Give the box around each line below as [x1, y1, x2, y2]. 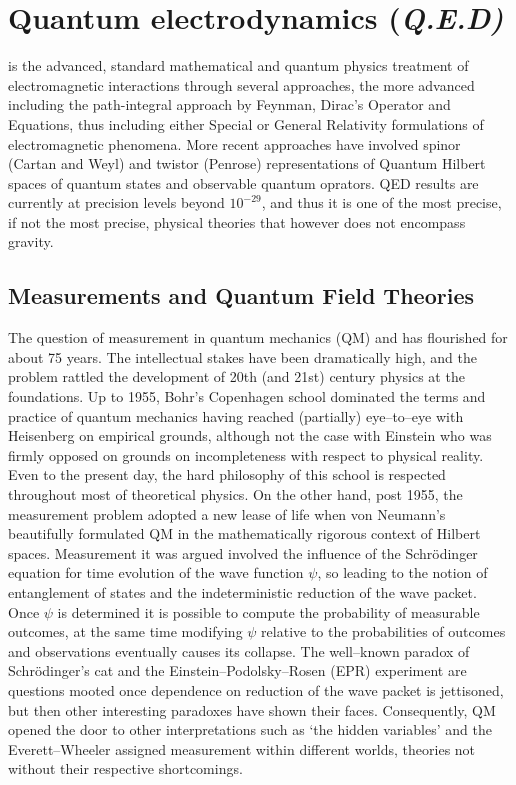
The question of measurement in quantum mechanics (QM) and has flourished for [8, 327, 508, 348]
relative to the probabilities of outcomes [261, 621, 506, 642]
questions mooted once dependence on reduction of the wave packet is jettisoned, [8, 679, 504, 700]
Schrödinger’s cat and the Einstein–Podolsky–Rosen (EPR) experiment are [8, 660, 467, 681]
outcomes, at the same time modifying [8, 621, 243, 642]
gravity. [8, 231, 54, 252]
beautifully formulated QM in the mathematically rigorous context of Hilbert [8, 523, 481, 544]
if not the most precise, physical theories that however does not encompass [8, 211, 466, 232]
